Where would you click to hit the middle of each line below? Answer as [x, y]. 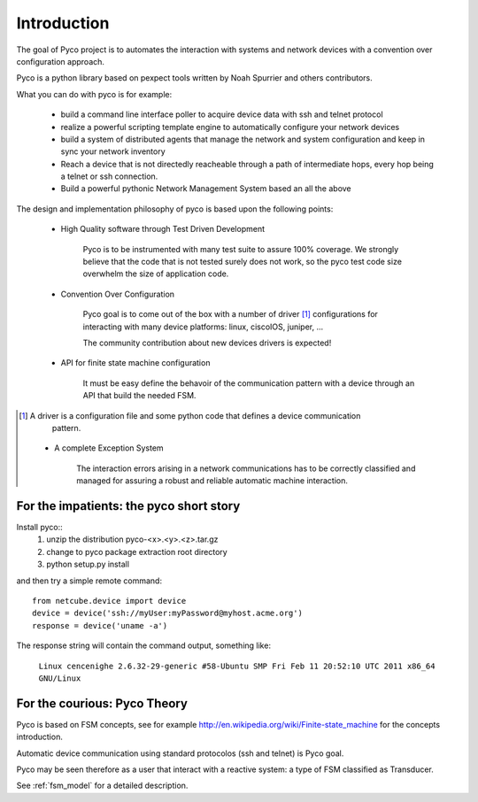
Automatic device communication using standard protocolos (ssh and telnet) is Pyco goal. [180, 753]
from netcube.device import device [109, 601]
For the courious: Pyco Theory [102, 703]
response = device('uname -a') [100, 625]
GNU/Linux [60, 678]
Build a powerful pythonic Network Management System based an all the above [206, 189]
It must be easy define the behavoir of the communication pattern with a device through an [249, 383]
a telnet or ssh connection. [109, 176]
